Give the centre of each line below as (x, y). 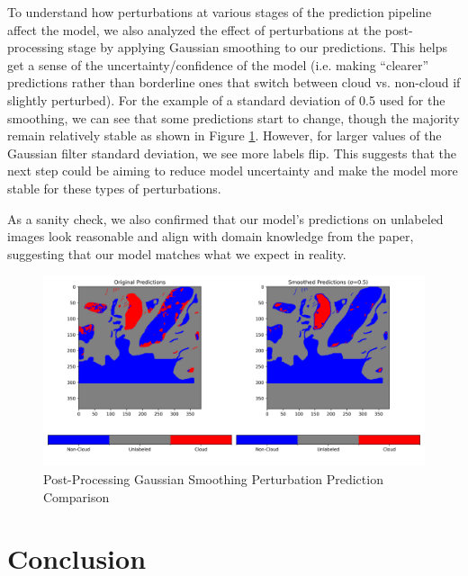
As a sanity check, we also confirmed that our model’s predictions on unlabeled (225, 218)
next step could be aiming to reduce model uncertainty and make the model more (233, 171)
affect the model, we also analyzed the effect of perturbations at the (194, 29)
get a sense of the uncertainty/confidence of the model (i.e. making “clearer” (218, 64)
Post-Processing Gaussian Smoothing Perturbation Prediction (213, 478)
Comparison (76, 496)
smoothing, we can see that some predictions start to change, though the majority (234, 117)
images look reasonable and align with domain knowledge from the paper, (211, 236)
